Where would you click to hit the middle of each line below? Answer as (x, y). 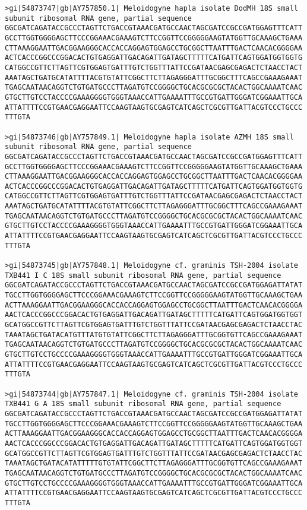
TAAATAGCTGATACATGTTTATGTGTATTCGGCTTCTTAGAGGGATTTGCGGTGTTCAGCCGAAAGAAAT (154, 335)
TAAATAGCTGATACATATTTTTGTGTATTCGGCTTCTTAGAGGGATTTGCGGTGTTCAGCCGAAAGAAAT (154, 463)
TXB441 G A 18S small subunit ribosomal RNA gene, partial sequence (143, 404)
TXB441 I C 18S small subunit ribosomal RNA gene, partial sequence (143, 275)
